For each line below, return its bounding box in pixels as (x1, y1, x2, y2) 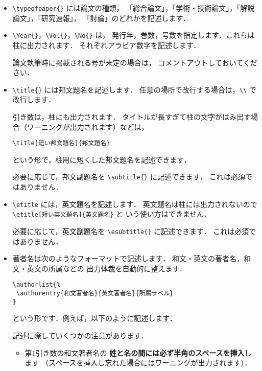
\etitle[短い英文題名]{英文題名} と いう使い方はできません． (12, 208, 211, 219)
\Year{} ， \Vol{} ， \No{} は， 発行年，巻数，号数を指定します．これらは (12, 30, 255, 40)
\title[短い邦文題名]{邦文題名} (12, 140, 110, 147)
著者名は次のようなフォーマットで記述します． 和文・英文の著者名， (12, 253, 244, 264)
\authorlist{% (12, 281, 60, 289)
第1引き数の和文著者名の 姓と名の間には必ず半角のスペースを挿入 (25, 347, 245, 358)
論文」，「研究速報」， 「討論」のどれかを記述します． (12, 12, 190, 23)
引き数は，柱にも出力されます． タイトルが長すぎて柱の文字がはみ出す (12, 111, 251, 122)
